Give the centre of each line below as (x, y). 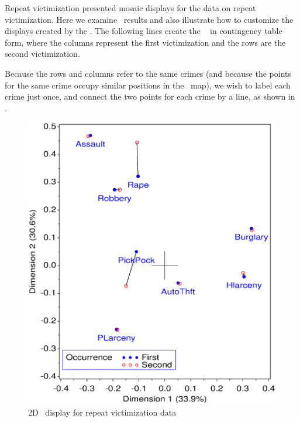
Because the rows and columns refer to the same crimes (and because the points (148, 73)
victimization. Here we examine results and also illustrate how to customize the (149, 19)
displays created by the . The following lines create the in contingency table (144, 31)
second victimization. (42, 54)
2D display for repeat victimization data (102, 412)
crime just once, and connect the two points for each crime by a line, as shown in (150, 96)
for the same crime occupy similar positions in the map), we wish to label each (148, 85)
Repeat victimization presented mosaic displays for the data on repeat (130, 8)
